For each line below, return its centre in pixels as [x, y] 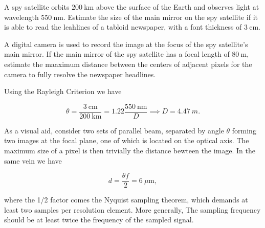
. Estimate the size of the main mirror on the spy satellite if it [161, 17]
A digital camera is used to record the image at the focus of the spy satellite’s [126, 44]
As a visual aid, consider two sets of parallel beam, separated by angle [114, 130]
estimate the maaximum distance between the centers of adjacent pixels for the [128, 64]
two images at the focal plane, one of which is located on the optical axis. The [127, 140]
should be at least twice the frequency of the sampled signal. [99, 220]
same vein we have [33, 160]
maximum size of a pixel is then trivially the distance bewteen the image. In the [130, 150]
